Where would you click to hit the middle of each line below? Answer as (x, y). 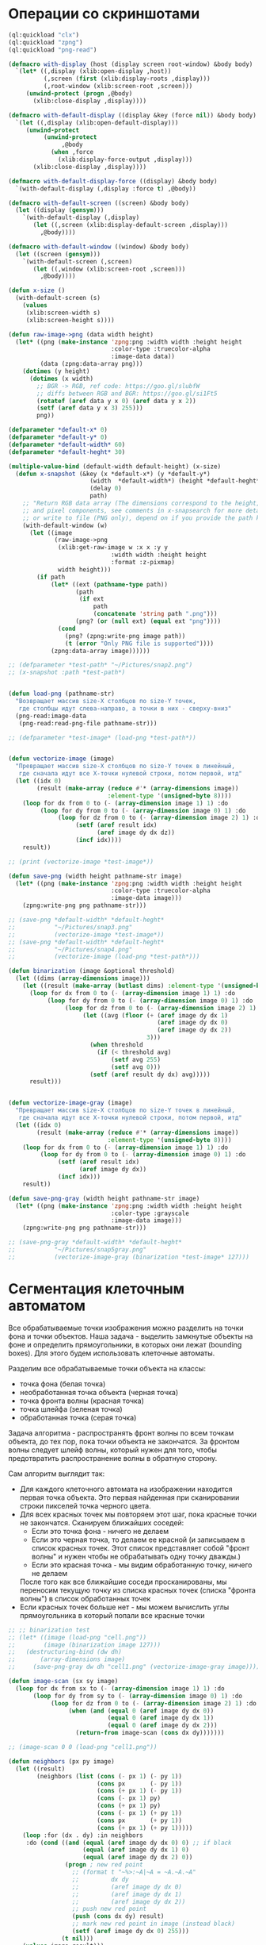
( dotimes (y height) (56, 371)
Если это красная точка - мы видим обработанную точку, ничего (142, 1565)
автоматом (47, 1305)
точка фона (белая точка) (63, 1384)
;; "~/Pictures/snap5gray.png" (78, 1250)
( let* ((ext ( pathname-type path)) (109, 584)
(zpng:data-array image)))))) (100, 651)
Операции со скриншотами (104, 14)
